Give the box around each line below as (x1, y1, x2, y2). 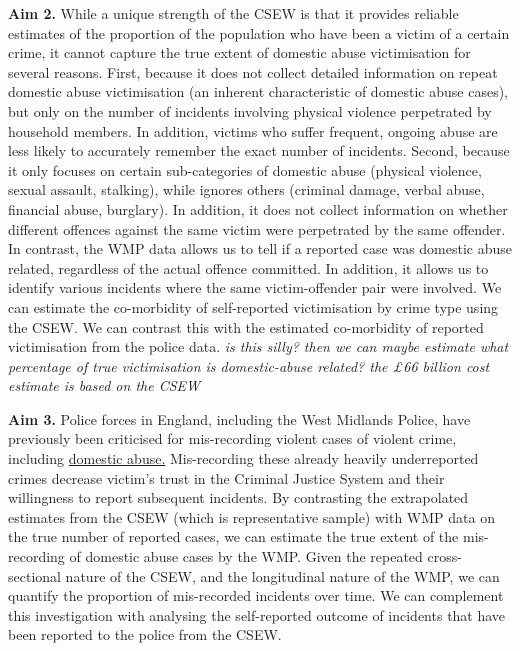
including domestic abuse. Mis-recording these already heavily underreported (8, 448, 479, 469)
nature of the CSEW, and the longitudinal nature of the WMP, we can (65, 565, 500, 586)
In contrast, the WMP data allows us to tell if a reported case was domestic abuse (8, 238, 513, 259)
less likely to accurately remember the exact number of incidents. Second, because (8, 140, 510, 161)
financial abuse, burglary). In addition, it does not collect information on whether (8, 198, 508, 219)
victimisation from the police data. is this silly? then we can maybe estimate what (8, 336, 509, 357)
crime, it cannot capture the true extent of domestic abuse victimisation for (8, 42, 471, 63)
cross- (427, 546, 462, 567)
